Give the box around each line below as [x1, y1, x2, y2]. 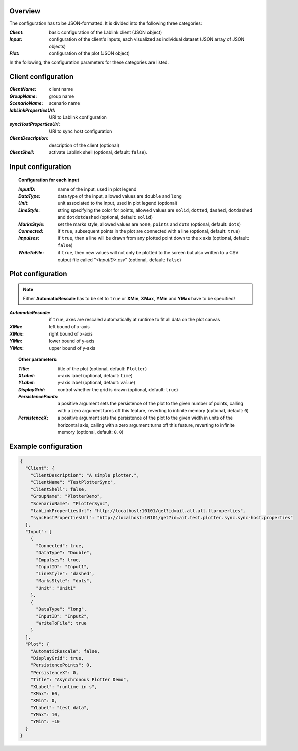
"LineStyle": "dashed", [36, 571, 95, 577]
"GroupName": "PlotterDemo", [30, 493, 103, 499]
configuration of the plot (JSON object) [49, 50, 130, 56]
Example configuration [9, 442, 83, 450]
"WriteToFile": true [36, 620, 87, 626]
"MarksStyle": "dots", [36, 578, 92, 583]
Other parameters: [18, 356, 58, 362]
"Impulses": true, [36, 557, 82, 563]
